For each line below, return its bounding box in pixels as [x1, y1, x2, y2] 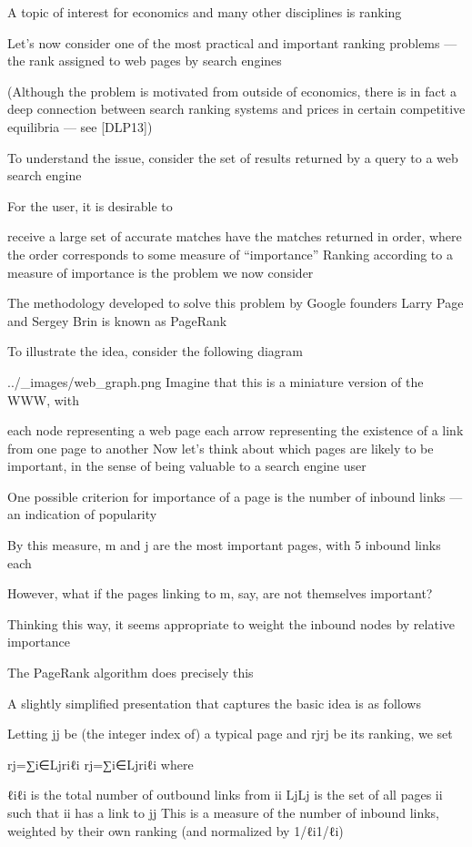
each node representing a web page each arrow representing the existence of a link [7, 421, 464, 440]
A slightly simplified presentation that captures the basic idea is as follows [7, 693, 421, 712]
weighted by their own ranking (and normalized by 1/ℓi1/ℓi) [7, 821, 344, 840]
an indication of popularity [7, 505, 157, 524]
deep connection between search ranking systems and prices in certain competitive [7, 99, 466, 118]
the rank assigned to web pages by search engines [7, 51, 282, 70]
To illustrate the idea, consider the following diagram [7, 342, 304, 361]
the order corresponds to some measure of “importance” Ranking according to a [7, 244, 453, 263]
